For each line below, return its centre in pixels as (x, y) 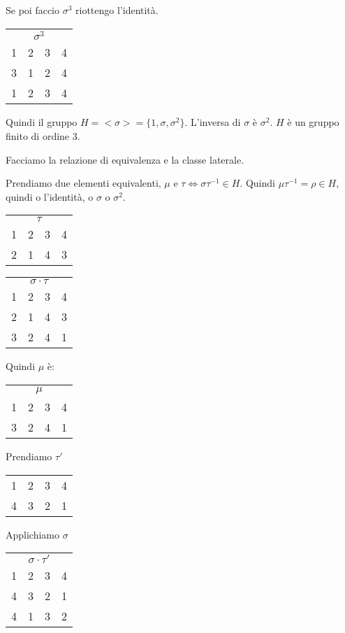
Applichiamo (33, 534)
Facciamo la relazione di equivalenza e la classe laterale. (125, 159)
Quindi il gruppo (42, 122)
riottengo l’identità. (117, 10)
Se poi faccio (32, 10)
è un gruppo (313, 122)
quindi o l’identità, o (50, 196)
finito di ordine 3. (43, 135)
